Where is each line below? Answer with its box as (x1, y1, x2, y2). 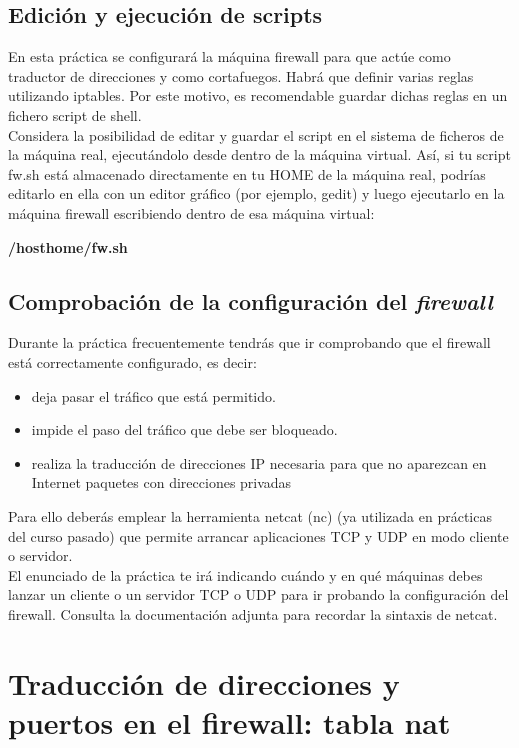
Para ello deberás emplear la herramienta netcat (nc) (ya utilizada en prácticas (8, 505, 492, 526)
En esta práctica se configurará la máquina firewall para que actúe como (8, 46, 451, 67)
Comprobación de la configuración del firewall (8, 285, 493, 316)
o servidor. (8, 545, 73, 566)
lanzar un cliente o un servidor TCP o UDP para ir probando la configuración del (8, 584, 509, 605)
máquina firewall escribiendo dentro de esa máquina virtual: (8, 202, 375, 223)
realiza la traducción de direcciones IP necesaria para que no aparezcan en (31, 452, 487, 473)
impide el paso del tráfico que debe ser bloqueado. (31, 419, 338, 440)
